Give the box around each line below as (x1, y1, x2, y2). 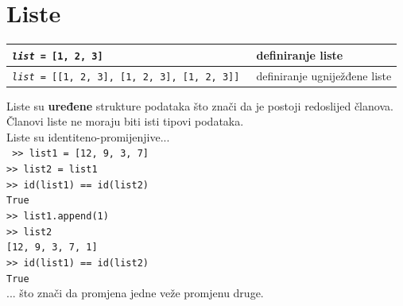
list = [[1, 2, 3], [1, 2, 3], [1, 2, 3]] (12, 71, 240, 83)
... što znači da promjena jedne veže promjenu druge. (6, 285, 264, 301)
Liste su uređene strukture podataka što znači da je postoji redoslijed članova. (6, 97, 393, 114)
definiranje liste (256, 46, 343, 63)
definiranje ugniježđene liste (256, 67, 392, 83)
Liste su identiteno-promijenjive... (6, 128, 170, 145)
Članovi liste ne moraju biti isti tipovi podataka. (6, 113, 244, 130)
